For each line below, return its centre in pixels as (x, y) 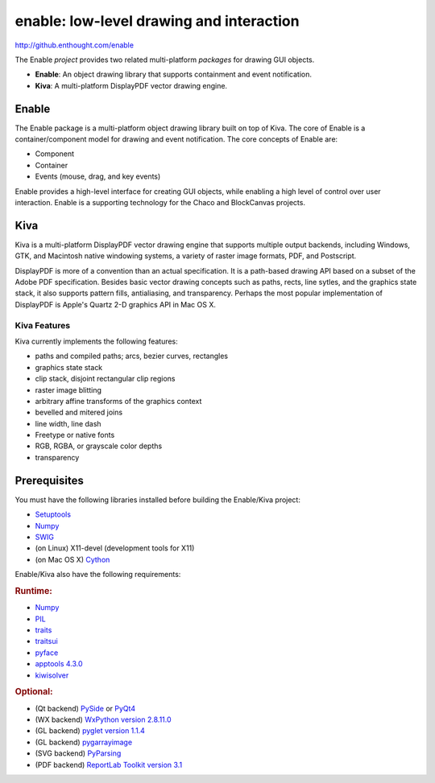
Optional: (34, 692)
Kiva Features (43, 325)
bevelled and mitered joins (79, 412)
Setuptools (53, 514)
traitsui (46, 641)
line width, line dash (68, 423)
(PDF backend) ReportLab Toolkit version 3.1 (109, 764)
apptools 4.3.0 (59, 664)
